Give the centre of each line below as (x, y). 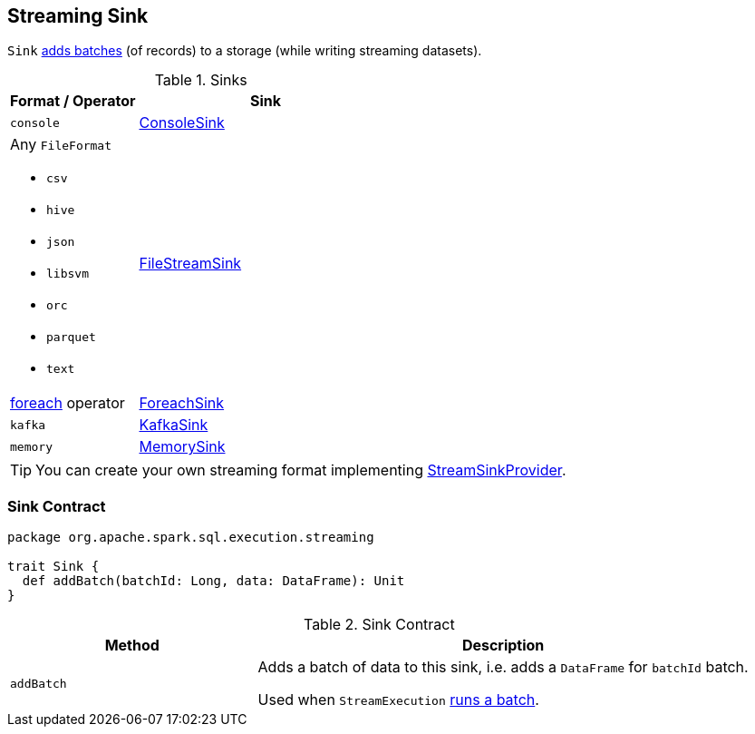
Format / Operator (73, 101)
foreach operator (68, 403)
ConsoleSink (182, 123)
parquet (71, 338)
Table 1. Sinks (201, 80)
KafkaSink (174, 425)
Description (503, 646)
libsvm (68, 274)
